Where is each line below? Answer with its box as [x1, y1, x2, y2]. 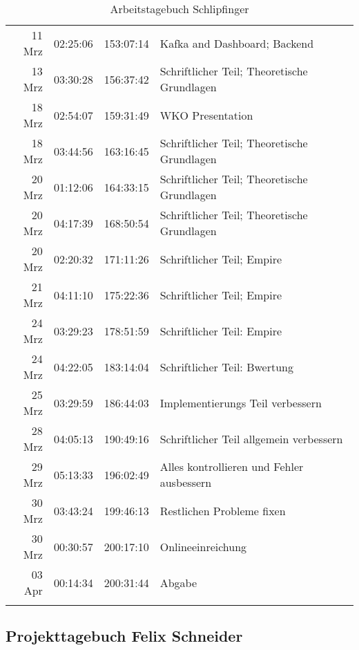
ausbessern [159, 474, 212, 490]
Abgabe [159, 574, 197, 591]
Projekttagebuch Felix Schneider [6, 625, 243, 647]
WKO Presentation [159, 106, 253, 123]
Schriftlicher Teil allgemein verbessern [159, 430, 343, 447]
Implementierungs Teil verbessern [159, 394, 322, 411]
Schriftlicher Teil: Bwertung [159, 358, 293, 375]
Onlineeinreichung [159, 538, 247, 555]
